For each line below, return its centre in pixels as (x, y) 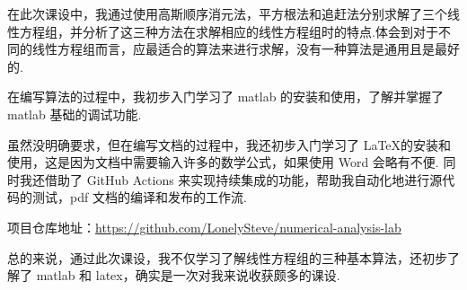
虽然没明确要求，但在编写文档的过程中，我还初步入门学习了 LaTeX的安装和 (229, 144)
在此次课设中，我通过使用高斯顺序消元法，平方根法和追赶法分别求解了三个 (227, 13)
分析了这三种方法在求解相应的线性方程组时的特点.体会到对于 (260, 31)
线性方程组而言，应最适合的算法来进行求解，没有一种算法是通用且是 (233, 49)
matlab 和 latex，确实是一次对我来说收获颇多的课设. (188, 275)
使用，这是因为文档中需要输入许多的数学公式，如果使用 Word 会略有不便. (223, 162)
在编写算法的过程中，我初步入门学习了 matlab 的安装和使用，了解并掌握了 (226, 97)
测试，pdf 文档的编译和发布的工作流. (139, 197)
